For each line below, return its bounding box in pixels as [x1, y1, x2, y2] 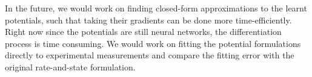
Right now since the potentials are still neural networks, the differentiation [5, 25, 282, 38]
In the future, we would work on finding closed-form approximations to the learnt [5, 2, 307, 14]
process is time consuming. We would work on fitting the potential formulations [5, 37, 301, 49]
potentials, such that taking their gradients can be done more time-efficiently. [5, 13, 292, 26]
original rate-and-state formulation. [5, 60, 136, 73]
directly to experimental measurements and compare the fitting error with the [5, 49, 294, 61]
